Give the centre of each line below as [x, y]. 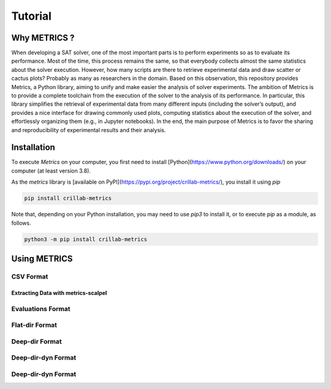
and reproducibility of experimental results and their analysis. [89, 130]
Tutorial [32, 16]
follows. [21, 223]
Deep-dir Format [36, 341]
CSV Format [30, 277]
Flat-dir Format [34, 325]
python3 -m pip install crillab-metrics [86, 239]
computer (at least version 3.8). [51, 171]
